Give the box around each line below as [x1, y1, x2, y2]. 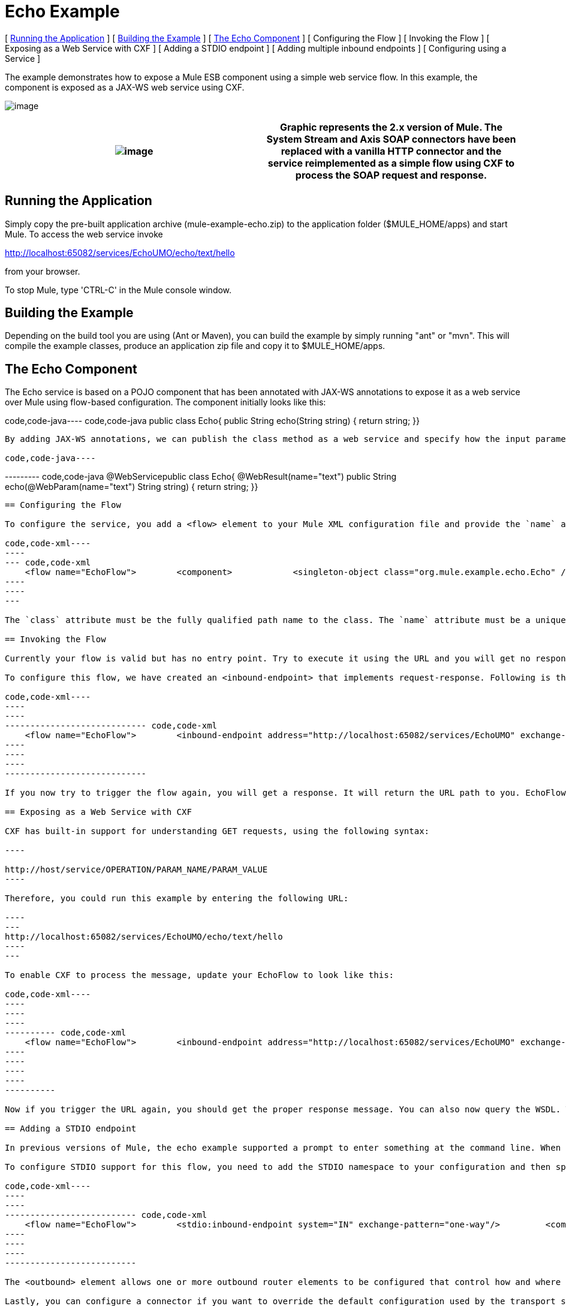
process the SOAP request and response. [295, 168, 487, 181]
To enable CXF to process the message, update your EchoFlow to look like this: [5, 970, 395, 980]
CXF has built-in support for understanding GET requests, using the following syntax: [5, 826, 430, 836]
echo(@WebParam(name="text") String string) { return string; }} [5, 482, 258, 492]
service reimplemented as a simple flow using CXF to [267, 157, 515, 169]
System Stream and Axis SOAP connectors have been [266, 133, 516, 145]
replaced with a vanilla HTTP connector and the [281, 145, 502, 157]
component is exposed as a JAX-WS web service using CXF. [5, 82, 245, 92]
